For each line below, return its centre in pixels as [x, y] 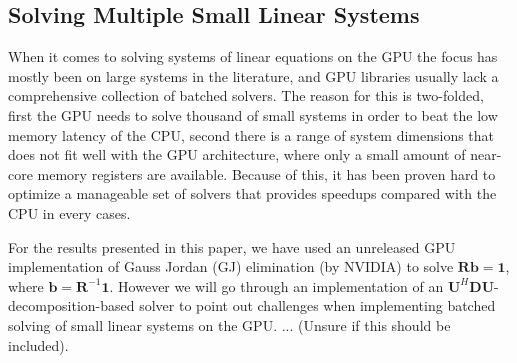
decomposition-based [71, 305]
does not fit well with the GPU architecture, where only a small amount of [237, 154]
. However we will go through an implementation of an [276, 285]
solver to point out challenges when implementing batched [317, 305]
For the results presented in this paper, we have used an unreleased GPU [232, 246]
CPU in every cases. [69, 212]
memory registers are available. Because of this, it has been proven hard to [266, 173]
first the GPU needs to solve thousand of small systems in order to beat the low [253, 114]
